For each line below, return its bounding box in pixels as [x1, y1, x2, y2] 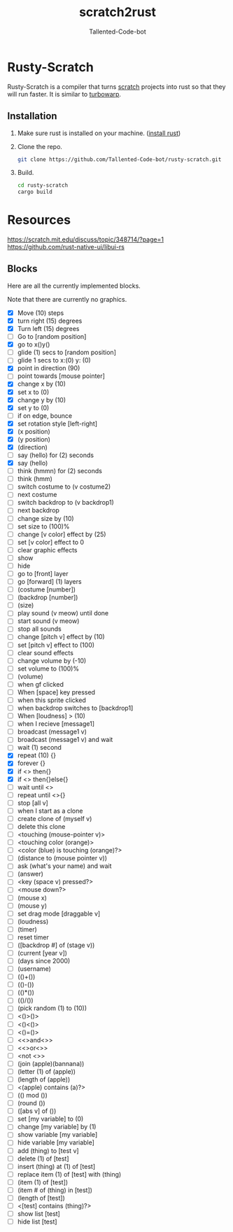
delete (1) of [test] [17, 1154, 69, 1163]
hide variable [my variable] [17, 1138, 94, 1147]
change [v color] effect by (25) [17, 530, 106, 538]
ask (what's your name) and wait [17, 862, 112, 870]
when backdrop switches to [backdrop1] [17, 704, 134, 712]
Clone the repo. [17, 142, 63, 150]
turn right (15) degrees [17, 316, 83, 325]
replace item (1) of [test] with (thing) [17, 1170, 122, 1178]
